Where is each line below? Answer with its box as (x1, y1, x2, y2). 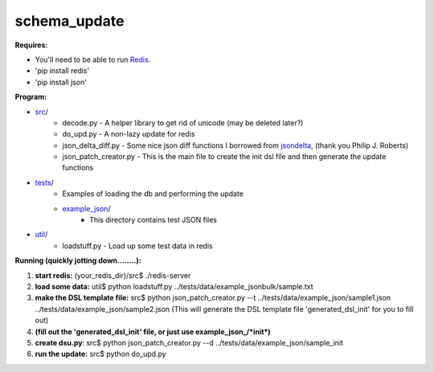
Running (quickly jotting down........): (14, 255, 141, 265)
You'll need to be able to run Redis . (35, 55, 151, 64)
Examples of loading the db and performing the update (62, 189, 244, 198)
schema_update (14, 12, 125, 30)
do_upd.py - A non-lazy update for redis (62, 129, 195, 139)
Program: (14, 92, 47, 102)
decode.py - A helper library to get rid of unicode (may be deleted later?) (62, 117, 304, 128)
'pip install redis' (35, 66, 90, 76)
